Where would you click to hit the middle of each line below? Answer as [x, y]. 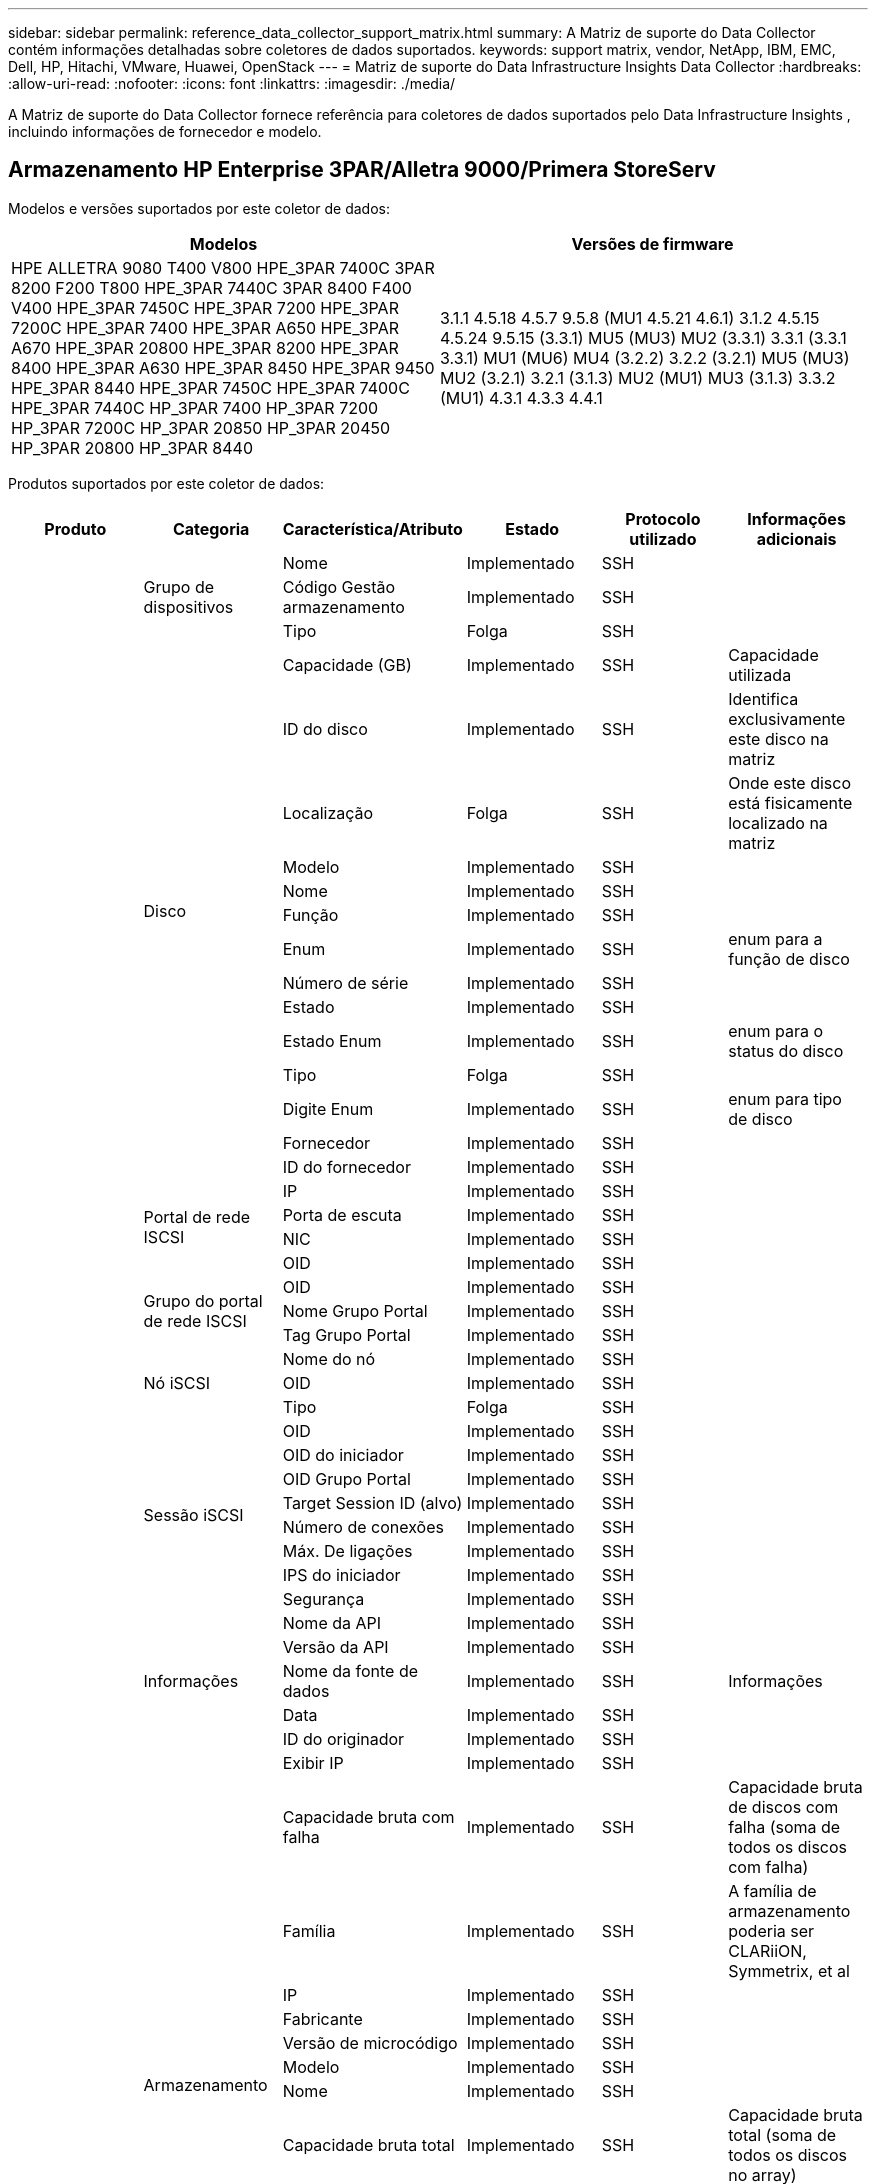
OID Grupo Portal [346, 1478]
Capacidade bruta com [368, 1816]
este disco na [778, 738]
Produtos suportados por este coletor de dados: [166, 483]
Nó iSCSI [177, 1382]
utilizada [760, 674]
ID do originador [343, 1738]
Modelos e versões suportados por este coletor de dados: [199, 208]
